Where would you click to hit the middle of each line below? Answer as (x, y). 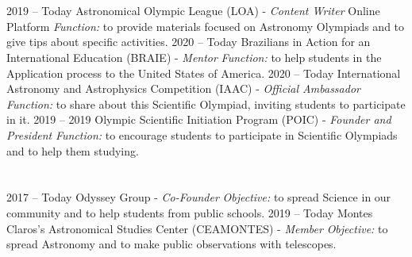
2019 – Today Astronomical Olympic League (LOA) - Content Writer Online (193, 11)
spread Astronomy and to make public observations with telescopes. (171, 244)
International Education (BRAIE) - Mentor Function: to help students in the (194, 57)
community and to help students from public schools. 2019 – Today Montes (190, 212)
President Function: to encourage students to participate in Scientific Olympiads (202, 134)
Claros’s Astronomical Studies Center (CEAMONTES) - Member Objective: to (197, 228)
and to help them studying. (73, 150)
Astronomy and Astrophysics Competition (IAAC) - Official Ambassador (183, 88)
